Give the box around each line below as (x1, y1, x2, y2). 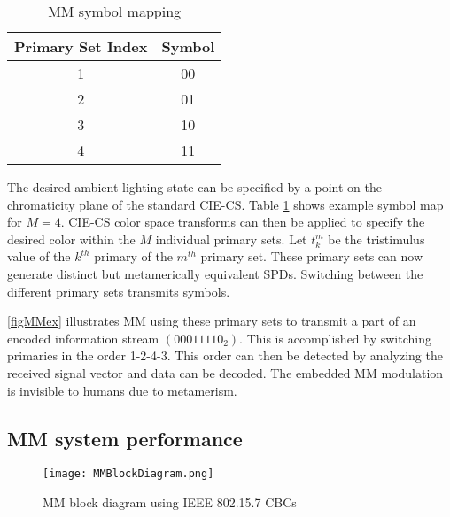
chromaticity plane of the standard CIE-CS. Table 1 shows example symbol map (7, 195, 444, 213)
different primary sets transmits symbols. (7, 282, 230, 300)
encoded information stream (7, 328, 159, 347)
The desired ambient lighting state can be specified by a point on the (7, 178, 382, 196)
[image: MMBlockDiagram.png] (43, 467, 214, 481)
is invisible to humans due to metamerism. (7, 381, 237, 399)
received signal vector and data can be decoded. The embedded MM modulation (7, 363, 444, 382)
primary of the (94, 247, 173, 266)
